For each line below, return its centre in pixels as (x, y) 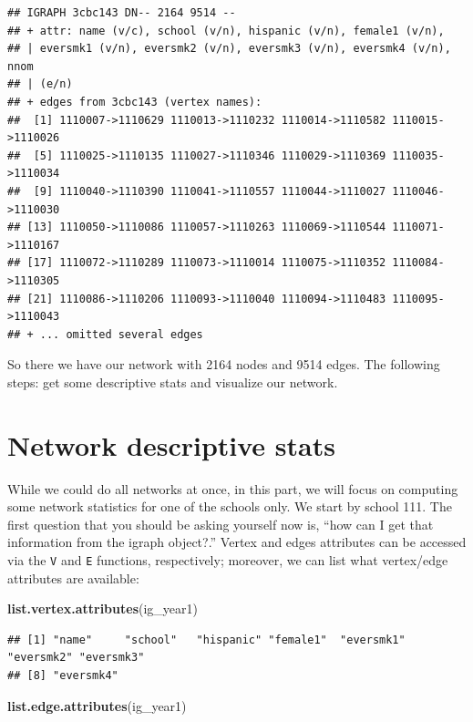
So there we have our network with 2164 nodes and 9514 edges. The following (224, 364)
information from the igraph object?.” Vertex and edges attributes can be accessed (237, 542)
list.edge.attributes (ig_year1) (97, 705)
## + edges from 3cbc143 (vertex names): (135, 102)
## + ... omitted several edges (105, 334)
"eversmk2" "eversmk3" (76, 658)
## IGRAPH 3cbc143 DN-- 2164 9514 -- (122, 13)
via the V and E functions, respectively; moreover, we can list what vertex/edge (228, 559)
